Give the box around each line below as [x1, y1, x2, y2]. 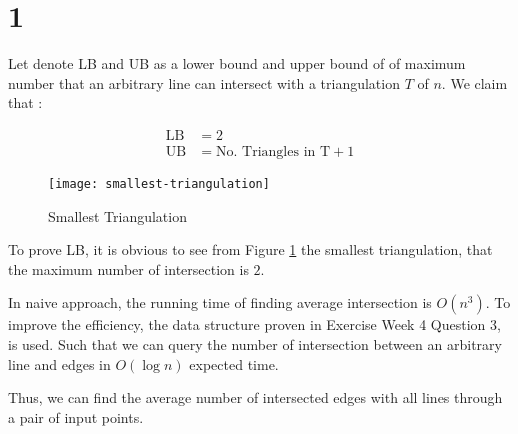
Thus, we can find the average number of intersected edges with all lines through [8, 387, 503, 408]
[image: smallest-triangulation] [48, 176, 270, 191]
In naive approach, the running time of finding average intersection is [8, 292, 432, 313]
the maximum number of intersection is [8, 258, 249, 279]
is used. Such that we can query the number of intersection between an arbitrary [8, 334, 502, 354]
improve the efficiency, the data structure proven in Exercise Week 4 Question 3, [8, 314, 501, 335]
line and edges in [8, 353, 111, 374]
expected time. [189, 353, 279, 374]
